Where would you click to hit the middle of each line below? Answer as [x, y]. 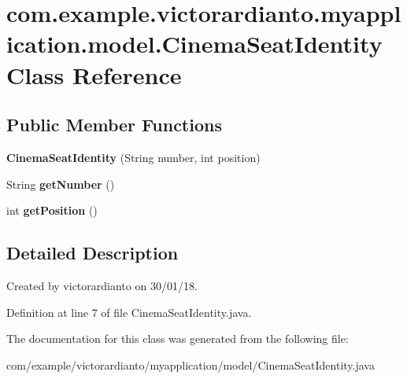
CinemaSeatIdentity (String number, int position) [133, 157]
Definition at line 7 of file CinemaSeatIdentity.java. [129, 312]
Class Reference [94, 74]
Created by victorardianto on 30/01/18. [102, 285]
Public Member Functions [114, 125]
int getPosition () [52, 210]
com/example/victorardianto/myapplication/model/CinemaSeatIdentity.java [191, 364]
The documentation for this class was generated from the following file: [178, 339]
